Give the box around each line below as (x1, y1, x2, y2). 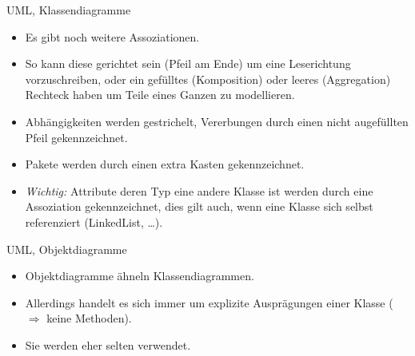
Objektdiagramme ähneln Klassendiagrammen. (25, 267, 254, 284)
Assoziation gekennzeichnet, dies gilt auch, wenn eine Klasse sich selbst (25, 198, 373, 215)
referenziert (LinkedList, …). (25, 213, 163, 230)
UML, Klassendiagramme (6, 2, 131, 18)
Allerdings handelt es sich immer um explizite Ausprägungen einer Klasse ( (25, 294, 393, 311)
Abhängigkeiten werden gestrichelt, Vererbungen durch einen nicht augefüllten (25, 113, 409, 129)
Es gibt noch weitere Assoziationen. (25, 28, 200, 45)
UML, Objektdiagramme (6, 240, 127, 257)
